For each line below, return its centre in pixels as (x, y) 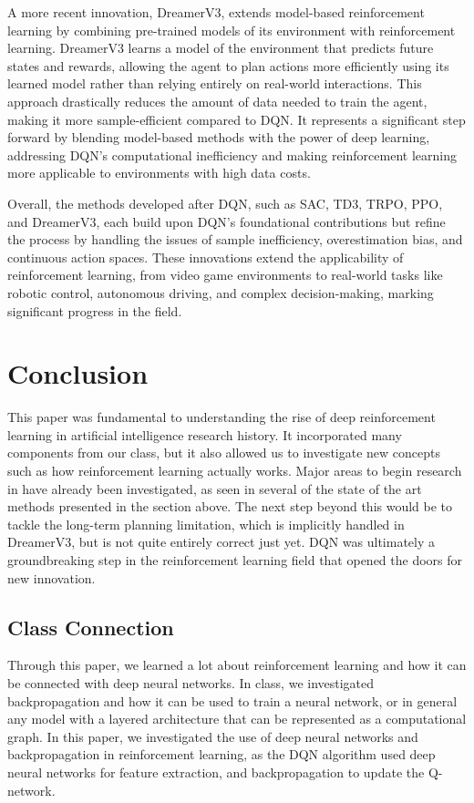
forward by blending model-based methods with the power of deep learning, (219, 137)
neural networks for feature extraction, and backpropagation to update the (216, 772)
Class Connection (91, 627)
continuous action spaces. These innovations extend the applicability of (206, 257)
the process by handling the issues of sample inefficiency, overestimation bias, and (235, 239)
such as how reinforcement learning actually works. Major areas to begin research (235, 470)
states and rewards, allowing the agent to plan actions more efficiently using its (228, 65)
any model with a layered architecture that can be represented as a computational (237, 719)
